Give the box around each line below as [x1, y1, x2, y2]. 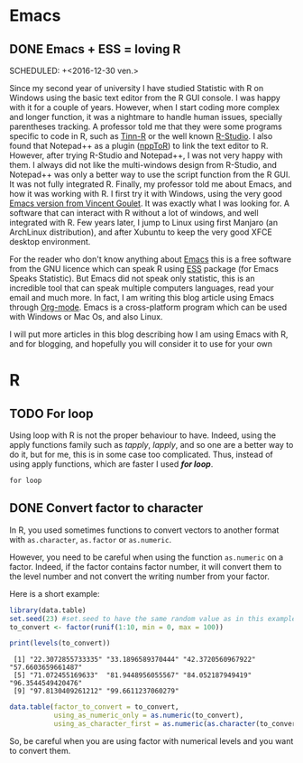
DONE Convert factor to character [9, 500, 204, 516]
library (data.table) [9, 606, 87, 615]
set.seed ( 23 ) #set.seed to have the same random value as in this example [9, 614, 297, 623]
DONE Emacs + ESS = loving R [9, 42, 181, 57]
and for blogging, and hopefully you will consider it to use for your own [9, 339, 273, 349]
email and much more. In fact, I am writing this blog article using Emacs [9, 293, 275, 302]
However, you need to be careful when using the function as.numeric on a [9, 552, 284, 563]
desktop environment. [9, 237, 91, 247]
